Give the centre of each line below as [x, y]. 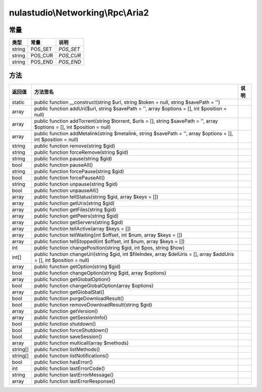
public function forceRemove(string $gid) [81, 152]
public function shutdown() [65, 324]
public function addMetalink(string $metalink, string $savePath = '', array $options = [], [134, 133]
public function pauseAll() [64, 165]
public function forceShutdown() [71, 330]
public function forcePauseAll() [70, 178]
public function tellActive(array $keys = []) [82, 229]
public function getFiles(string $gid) [75, 210]
